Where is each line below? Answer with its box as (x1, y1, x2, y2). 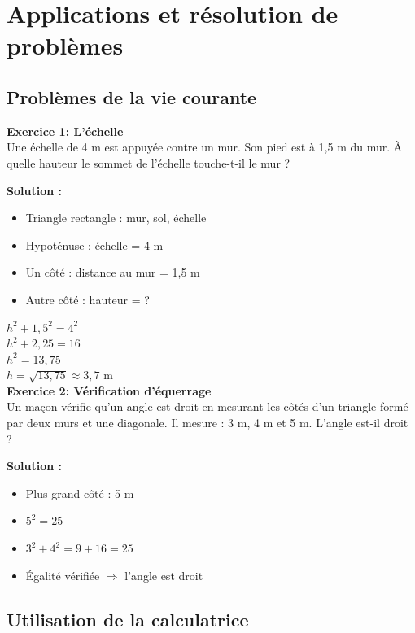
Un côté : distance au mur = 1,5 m (25, 264, 200, 281)
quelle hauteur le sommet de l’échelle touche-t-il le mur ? (7, 154, 290, 171)
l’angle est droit (124, 566, 203, 583)
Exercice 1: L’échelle (7, 122, 124, 139)
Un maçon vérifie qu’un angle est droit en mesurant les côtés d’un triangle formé (7, 398, 408, 415)
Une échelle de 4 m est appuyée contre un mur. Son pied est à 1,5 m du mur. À (7, 138, 403, 155)
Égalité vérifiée (25, 566, 100, 583)
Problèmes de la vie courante (7, 84, 257, 109)
